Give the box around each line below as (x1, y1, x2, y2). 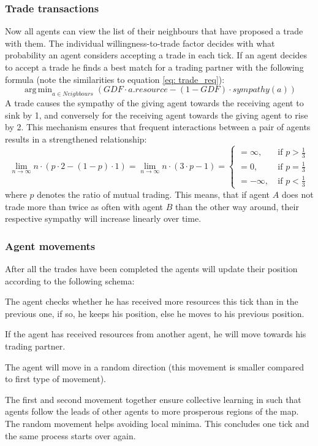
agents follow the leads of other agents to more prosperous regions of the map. (5, 405, 299, 418)
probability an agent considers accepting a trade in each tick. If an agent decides (5, 49, 308, 61)
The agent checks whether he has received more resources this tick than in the (5, 295, 298, 308)
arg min (24, 85, 53, 95)
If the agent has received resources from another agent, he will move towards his (5, 327, 306, 340)
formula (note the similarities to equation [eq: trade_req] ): (5, 72, 225, 85)
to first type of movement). (5, 372, 106, 385)
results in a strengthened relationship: (5, 132, 147, 145)
